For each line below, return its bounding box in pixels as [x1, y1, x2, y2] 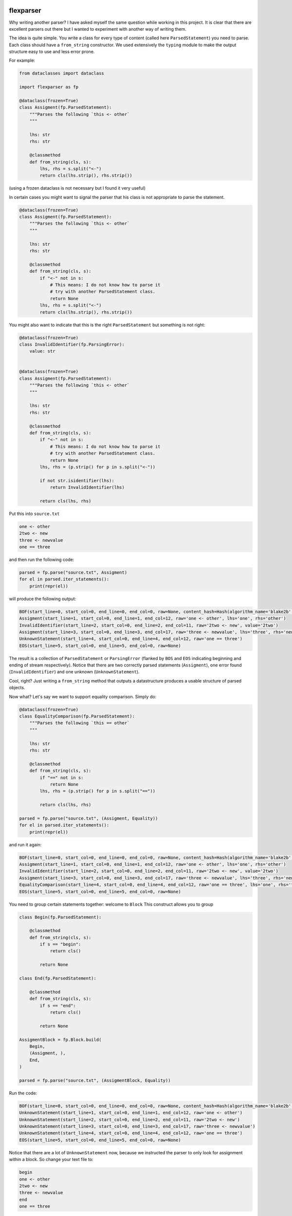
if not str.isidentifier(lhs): [39, 478, 114, 483]
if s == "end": [39, 1002, 76, 1008]
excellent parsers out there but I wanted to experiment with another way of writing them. [9, 26, 187, 32]
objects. [9, 685, 25, 691]
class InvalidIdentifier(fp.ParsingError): [19, 341, 125, 347]
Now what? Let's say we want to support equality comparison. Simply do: [9, 694, 157, 699]
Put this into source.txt [9, 511, 60, 517]
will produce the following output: [9, 596, 76, 602]
